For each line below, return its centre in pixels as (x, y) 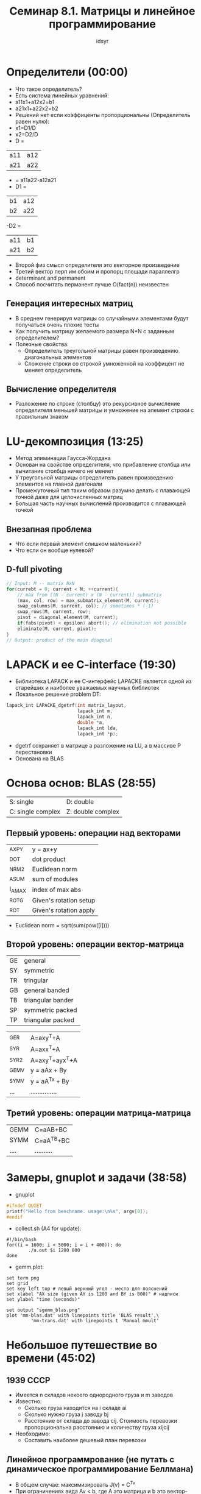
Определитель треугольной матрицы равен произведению (101, 350)
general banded (47, 990)
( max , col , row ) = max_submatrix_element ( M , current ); (88, 600)
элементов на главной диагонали (58, 484)
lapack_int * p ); (98, 734)
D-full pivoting (34, 569)
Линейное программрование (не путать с (90, 1460)
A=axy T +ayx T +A (54, 1060)
